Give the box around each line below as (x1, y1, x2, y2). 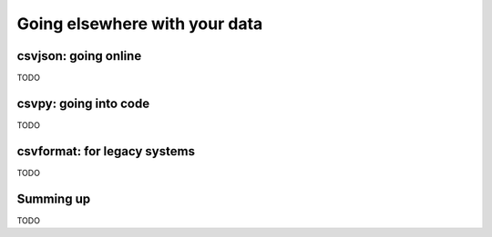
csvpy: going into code (16, 95, 150, 111)
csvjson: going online (16, 48, 142, 64)
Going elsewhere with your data (16, 14, 263, 34)
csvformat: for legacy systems (16, 143, 196, 159)
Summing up (16, 191, 91, 206)
